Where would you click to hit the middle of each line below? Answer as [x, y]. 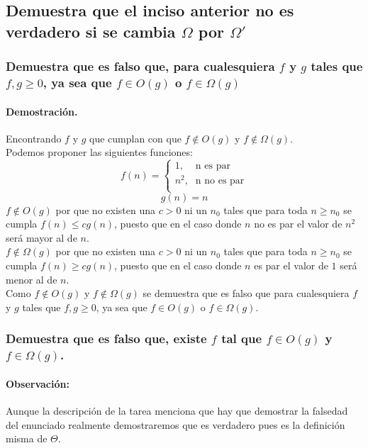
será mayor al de [41, 237]
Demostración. [42, 111]
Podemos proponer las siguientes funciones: [99, 152]
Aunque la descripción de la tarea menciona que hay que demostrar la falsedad [177, 410]
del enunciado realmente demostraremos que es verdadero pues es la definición [175, 424]
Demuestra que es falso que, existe [106, 338]
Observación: [38, 383]
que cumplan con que [135, 138]
